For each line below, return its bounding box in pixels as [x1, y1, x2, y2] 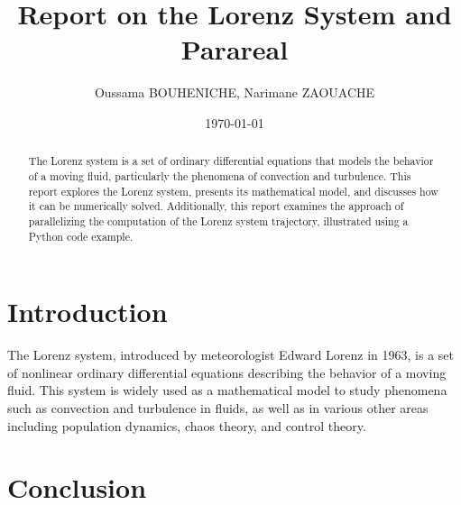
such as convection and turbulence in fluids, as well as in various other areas [7, 398, 429, 417]
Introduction [7, 293, 168, 330]
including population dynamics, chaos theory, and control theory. [7, 416, 366, 435]
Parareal [180, 31, 289, 68]
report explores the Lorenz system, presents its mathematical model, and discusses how [28, 183, 438, 198]
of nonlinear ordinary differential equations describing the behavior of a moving [7, 363, 447, 381]
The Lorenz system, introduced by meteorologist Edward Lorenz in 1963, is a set [7, 345, 455, 364]
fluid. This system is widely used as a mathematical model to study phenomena [7, 381, 447, 399]
